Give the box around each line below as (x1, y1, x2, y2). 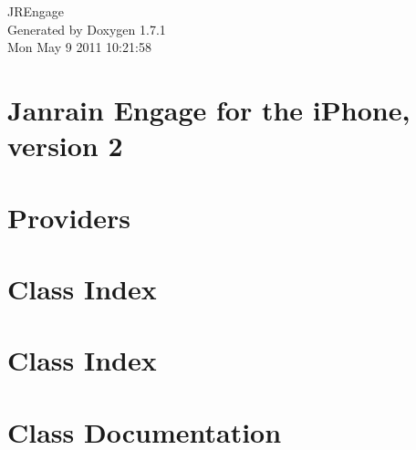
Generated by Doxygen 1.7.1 (7, 19, 166, 38)
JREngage (7, 2, 65, 20)
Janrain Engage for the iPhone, (7, 90, 411, 128)
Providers (7, 198, 131, 235)
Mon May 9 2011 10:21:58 (7, 37, 151, 57)
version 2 (7, 127, 123, 164)
